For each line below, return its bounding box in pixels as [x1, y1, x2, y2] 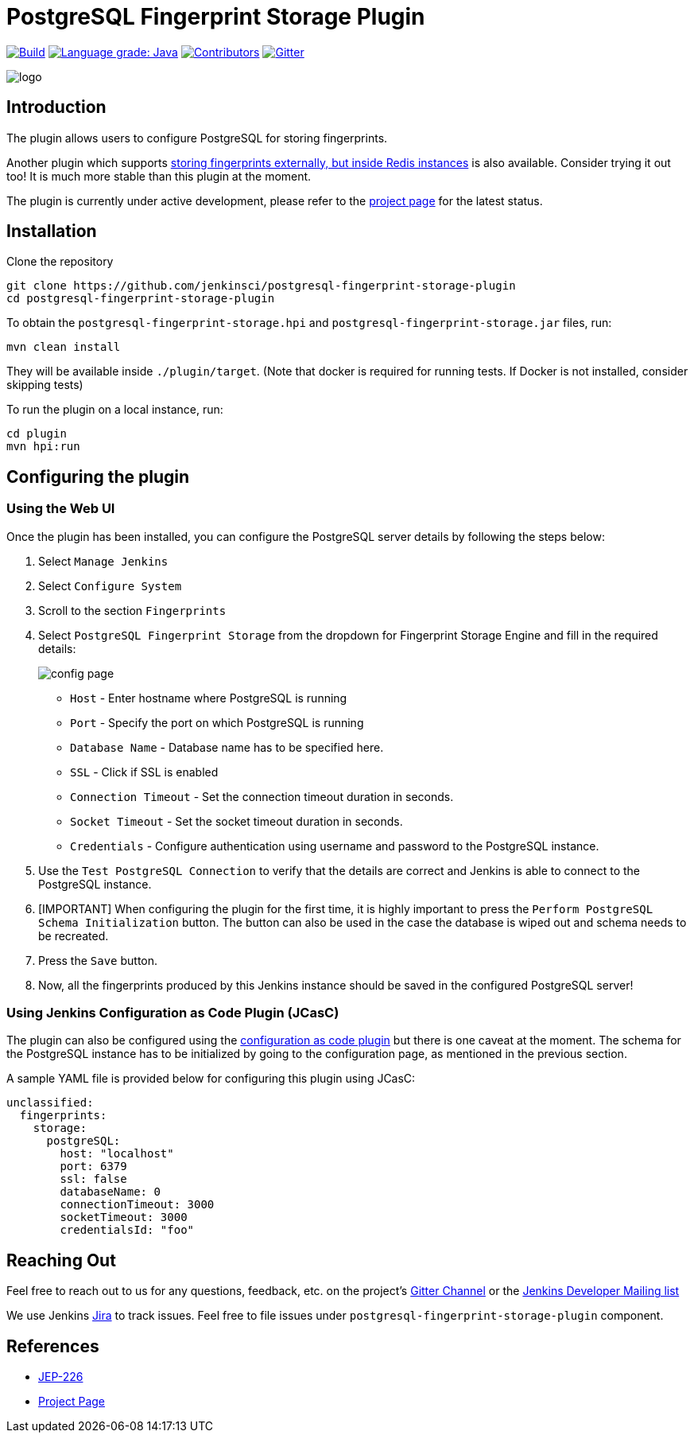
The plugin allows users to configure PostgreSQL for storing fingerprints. [6, 130, 388, 145]
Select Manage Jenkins [38, 554, 169, 568]
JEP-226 [38, 1370, 83, 1384]
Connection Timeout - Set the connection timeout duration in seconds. [70, 789, 454, 803]
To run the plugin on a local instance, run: [6, 403, 223, 417]
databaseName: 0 [60, 1185, 161, 1199]
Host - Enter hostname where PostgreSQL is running [70, 690, 347, 705]
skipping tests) [6, 378, 83, 392]
